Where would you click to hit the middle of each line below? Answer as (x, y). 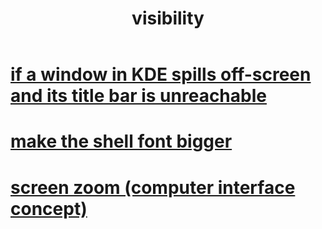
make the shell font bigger (121, 141)
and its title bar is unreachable (138, 96)
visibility (168, 18)
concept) (49, 208)
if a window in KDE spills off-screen (161, 74)
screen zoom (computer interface (153, 187)
